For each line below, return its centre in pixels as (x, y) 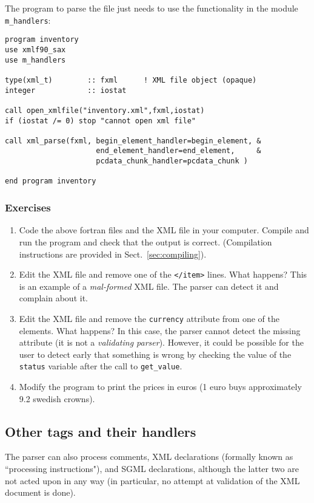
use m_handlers (35, 60)
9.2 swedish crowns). (57, 398)
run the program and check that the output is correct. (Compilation (145, 241)
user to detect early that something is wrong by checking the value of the (155, 354)
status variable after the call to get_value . (101, 366)
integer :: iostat (66, 90)
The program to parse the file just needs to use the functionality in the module (152, 8)
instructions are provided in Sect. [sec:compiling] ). (113, 254)
